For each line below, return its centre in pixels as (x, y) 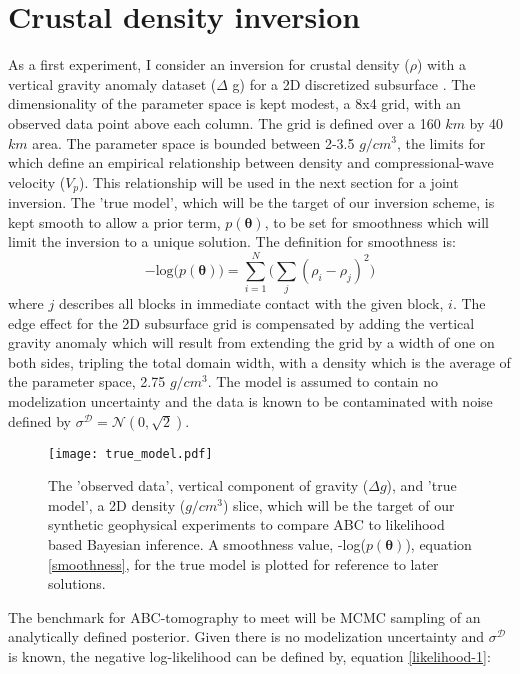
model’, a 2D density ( (117, 504)
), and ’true (421, 485)
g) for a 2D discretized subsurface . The (354, 83)
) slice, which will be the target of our (338, 504)
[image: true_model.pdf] (130, 453)
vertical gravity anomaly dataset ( (112, 83)
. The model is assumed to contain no (323, 381)
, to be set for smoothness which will (376, 221)
